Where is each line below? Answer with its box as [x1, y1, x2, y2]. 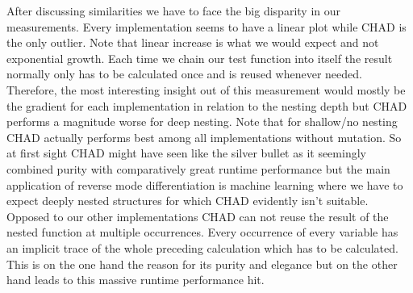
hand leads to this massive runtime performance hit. [6, 271, 265, 288]
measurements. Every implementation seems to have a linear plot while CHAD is [6, 18, 407, 35]
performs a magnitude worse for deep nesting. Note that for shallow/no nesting [6, 113, 398, 130]
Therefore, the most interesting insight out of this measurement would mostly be [6, 81, 406, 98]
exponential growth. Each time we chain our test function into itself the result [6, 49, 393, 66]
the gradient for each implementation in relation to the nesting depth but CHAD [6, 97, 407, 114]
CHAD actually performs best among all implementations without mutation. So [6, 128, 402, 145]
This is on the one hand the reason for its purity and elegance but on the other [6, 255, 398, 272]
